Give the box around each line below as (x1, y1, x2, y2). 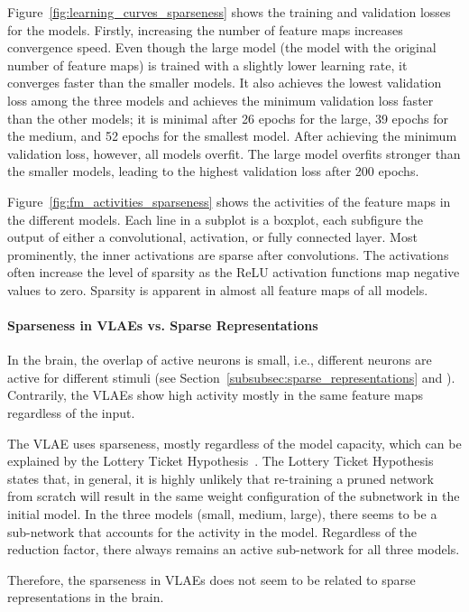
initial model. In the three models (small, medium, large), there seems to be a (7, 505, 437, 524)
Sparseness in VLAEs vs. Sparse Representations (7, 316, 318, 335)
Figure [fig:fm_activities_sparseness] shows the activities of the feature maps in (7, 191, 451, 210)
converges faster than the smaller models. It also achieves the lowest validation (7, 73, 442, 92)
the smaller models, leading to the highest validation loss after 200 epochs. (7, 162, 419, 181)
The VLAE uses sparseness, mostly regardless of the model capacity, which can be (7, 433, 462, 452)
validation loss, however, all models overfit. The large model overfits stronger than (7, 144, 461, 162)
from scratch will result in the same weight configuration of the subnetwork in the (7, 487, 460, 505)
